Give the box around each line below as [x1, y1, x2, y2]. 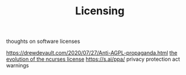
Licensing [75, 4, 125, 18]
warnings [6, 62, 29, 69]
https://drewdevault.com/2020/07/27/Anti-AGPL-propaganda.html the [6, 49, 178, 57]
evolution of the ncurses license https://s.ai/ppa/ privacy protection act [6, 55, 180, 63]
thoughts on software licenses [6, 37, 80, 45]
